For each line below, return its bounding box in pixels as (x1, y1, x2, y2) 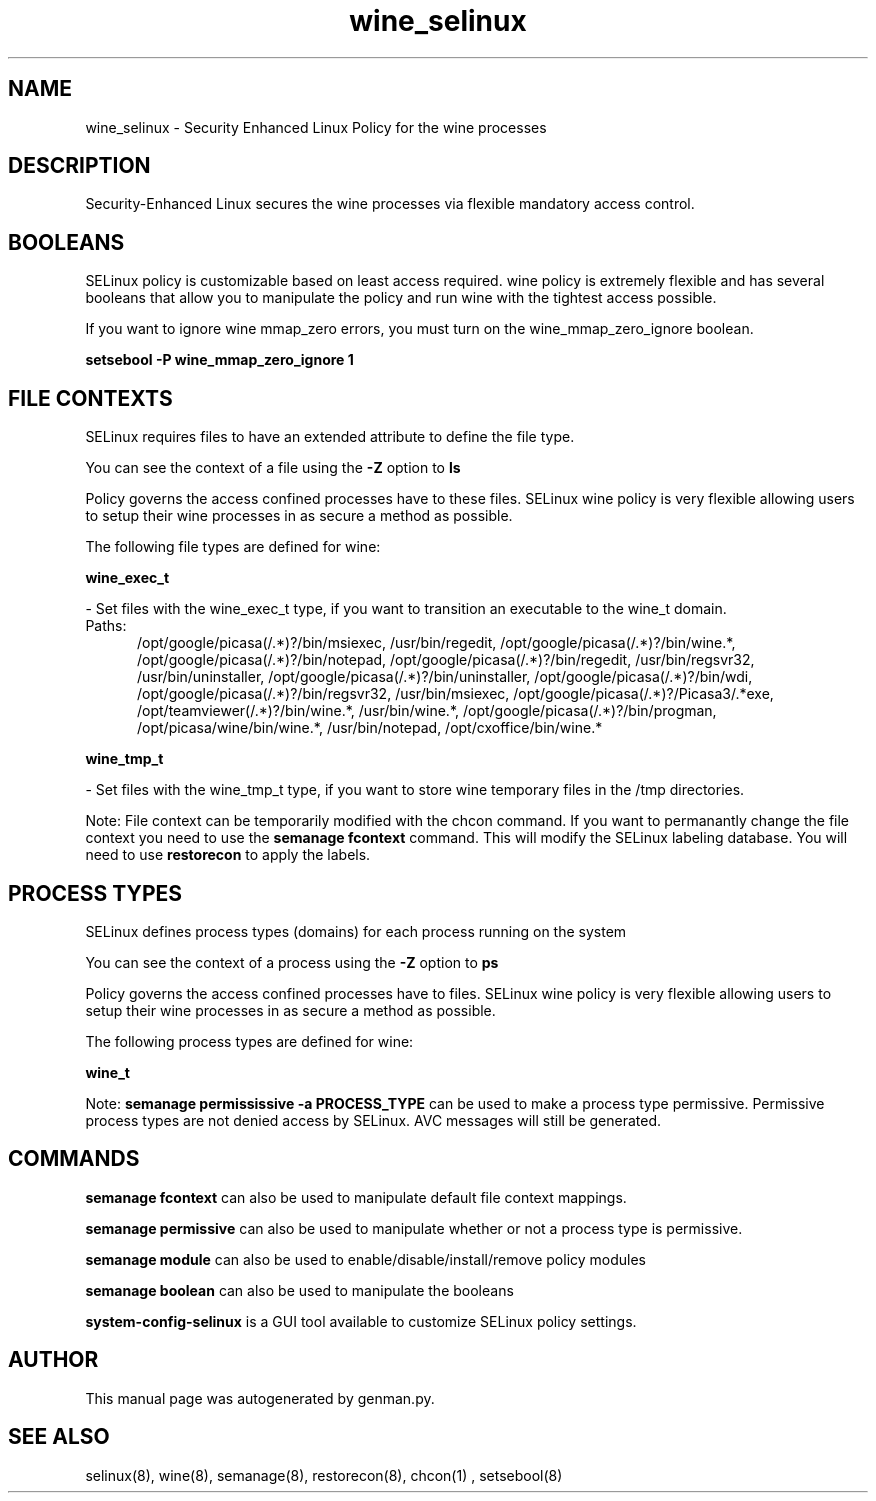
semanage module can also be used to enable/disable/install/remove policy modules (85, 1250, 647, 1268)
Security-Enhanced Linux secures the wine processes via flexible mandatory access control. (85, 195, 695, 213)
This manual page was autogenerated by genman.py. (85, 1389, 435, 1407)
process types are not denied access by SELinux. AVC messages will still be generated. (85, 1111, 662, 1129)
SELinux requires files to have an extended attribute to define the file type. (85, 428, 575, 446)
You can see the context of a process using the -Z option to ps (85, 953, 499, 971)
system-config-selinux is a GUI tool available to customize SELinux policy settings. (85, 1312, 637, 1330)
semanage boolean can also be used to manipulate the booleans (85, 1281, 514, 1299)
